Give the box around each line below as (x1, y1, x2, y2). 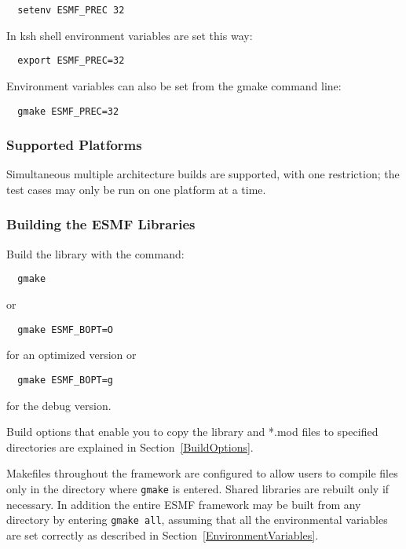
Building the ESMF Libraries (6, 214, 196, 234)
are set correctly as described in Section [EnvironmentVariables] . (6, 526, 319, 543)
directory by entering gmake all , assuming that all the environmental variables (6, 511, 388, 528)
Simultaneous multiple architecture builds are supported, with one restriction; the (6, 166, 400, 182)
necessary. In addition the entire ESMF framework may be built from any (6, 496, 361, 512)
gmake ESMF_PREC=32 (17, 105, 119, 117)
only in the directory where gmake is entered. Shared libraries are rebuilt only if (6, 480, 390, 496)
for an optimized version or (6, 346, 137, 363)
